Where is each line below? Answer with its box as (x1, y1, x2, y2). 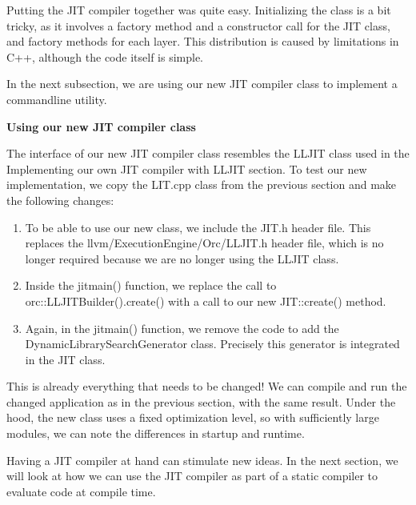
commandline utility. (6, 90, 107, 107)
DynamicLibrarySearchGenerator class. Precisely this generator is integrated (25, 335, 400, 352)
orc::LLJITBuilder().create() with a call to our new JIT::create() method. (25, 292, 386, 309)
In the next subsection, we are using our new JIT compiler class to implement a (6, 75, 398, 92)
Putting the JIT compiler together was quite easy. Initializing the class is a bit (6, 2, 391, 18)
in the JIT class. (25, 351, 106, 367)
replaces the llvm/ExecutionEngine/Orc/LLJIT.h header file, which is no (25, 234, 384, 251)
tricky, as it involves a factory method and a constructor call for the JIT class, (6, 17, 390, 34)
